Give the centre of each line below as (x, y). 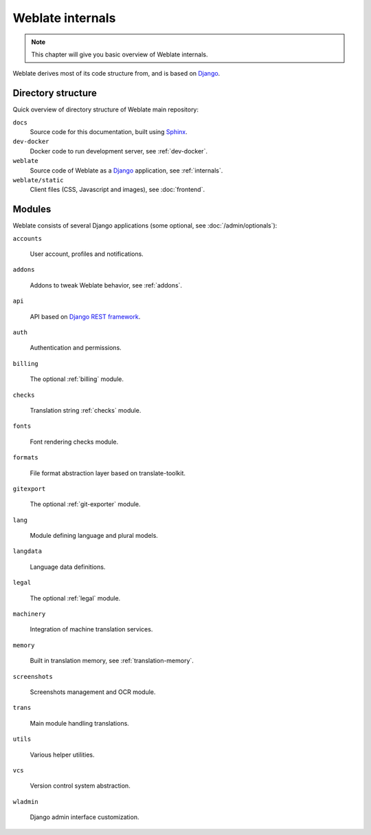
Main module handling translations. (80, 723)
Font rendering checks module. (74, 442)
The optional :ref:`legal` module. (75, 598)
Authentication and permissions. (76, 348)
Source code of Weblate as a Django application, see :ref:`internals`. (126, 170)
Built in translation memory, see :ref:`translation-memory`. (112, 661)
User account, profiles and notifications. (87, 254)
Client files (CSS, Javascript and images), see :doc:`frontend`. (117, 190)
